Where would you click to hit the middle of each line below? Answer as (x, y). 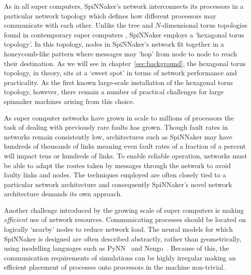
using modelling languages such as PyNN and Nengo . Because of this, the (117, 248)
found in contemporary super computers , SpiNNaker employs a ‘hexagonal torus (124, 34)
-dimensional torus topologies (204, 25)
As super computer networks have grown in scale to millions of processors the (119, 117)
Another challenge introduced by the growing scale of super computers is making (124, 210)
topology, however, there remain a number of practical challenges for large (114, 92)
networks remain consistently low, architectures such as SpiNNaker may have (118, 136)
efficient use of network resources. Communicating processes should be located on (125, 219)
